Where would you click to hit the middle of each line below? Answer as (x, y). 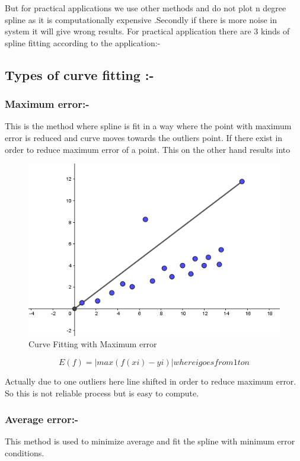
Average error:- (42, 419)
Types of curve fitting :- (79, 74)
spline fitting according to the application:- (83, 42)
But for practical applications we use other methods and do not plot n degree (146, 8)
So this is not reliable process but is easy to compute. (102, 393)
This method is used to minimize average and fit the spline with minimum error (150, 441)
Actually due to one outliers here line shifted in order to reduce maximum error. (151, 381)
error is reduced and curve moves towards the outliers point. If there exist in (144, 137)
